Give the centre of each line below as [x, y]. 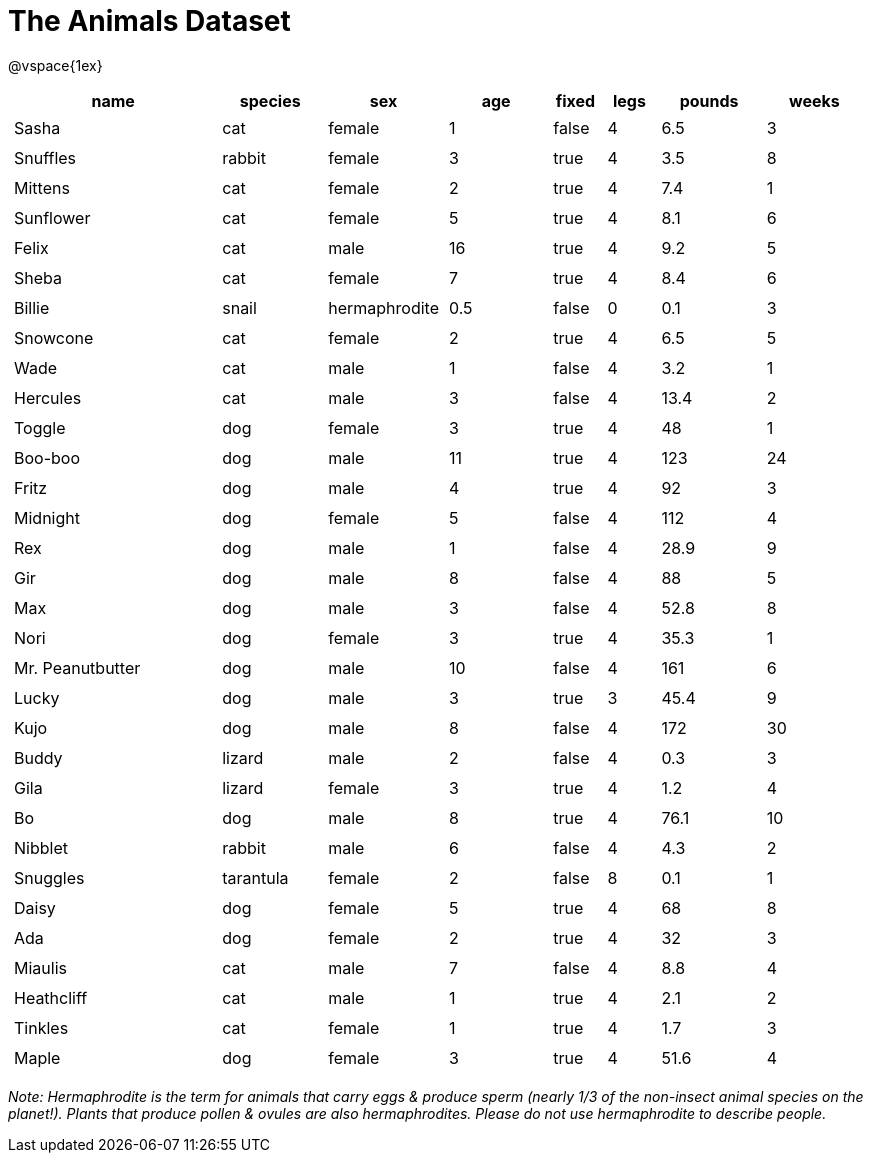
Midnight [47, 517]
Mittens [42, 187]
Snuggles [49, 877]
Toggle [40, 427]
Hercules [48, 397]
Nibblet [41, 847]
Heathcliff [51, 997]
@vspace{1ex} [55, 65]
